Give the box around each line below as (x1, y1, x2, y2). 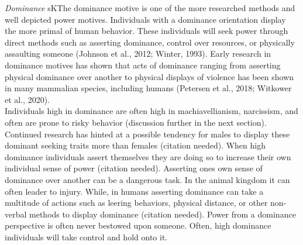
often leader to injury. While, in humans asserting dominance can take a (5, 185, 264, 197)
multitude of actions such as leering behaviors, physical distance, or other (5, 196, 268, 209)
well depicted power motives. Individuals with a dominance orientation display (5, 13, 286, 25)
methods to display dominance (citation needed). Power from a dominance (29, 208, 296, 220)
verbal (5, 208, 27, 220)
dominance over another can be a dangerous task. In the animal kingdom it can (5, 173, 290, 185)
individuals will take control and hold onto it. (5, 230, 168, 243)
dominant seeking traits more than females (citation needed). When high (5, 139, 266, 151)
